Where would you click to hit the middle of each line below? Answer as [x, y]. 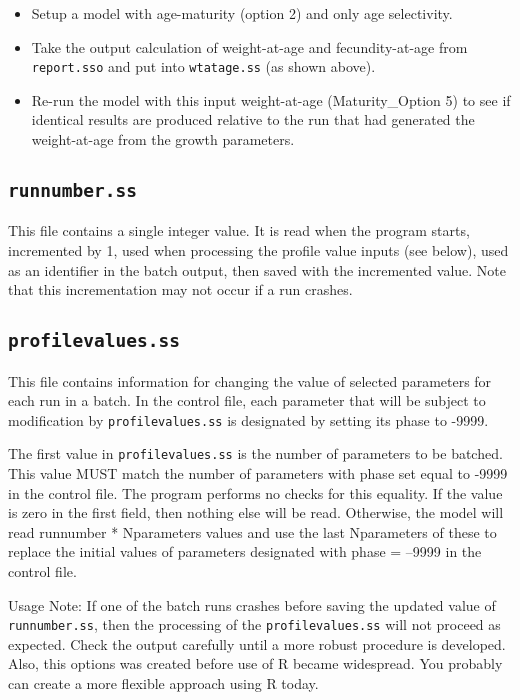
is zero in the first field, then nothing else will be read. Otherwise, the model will [256, 512]
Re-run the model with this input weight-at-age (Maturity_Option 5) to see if [271, 99]
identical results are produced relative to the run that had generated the [253, 119]
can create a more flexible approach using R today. [163, 683]
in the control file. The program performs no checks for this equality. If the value [255, 492]
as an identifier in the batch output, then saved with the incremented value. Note [257, 269]
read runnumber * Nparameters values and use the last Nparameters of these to [252, 531]
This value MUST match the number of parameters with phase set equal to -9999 [258, 473]
